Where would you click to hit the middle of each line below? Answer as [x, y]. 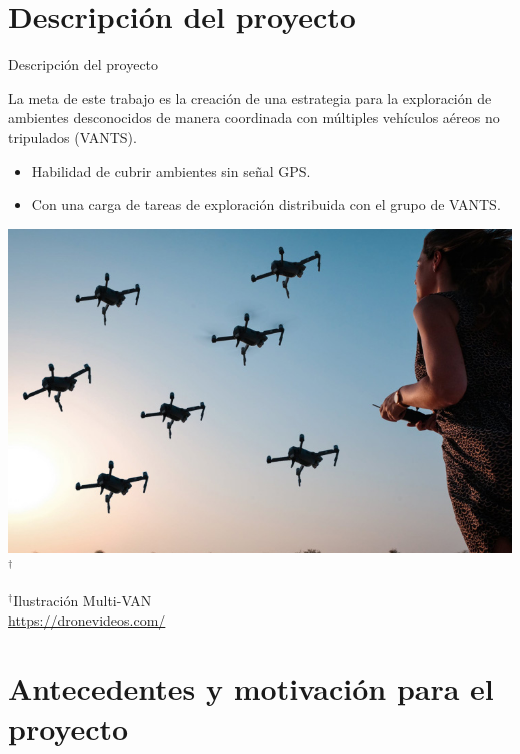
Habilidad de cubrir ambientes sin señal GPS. [171, 170]
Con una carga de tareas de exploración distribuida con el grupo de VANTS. [266, 204]
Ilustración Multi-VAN [82, 600]
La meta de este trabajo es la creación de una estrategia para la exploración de [250, 97]
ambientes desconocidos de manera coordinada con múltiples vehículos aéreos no [254, 117]
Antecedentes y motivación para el [251, 688]
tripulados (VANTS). [72, 136]
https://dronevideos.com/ [87, 619]
